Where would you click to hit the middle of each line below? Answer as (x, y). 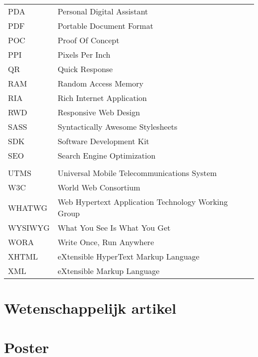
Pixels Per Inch (84, 54)
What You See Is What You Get (114, 227)
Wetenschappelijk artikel (90, 308)
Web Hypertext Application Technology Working (143, 202)
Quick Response (85, 69)
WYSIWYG (29, 227)
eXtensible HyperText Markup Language (129, 256)
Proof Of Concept (89, 40)
